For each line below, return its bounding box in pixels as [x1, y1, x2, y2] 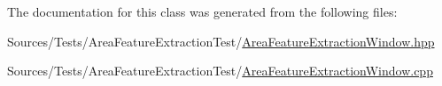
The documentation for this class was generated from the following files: [7, 3, 398, 20]
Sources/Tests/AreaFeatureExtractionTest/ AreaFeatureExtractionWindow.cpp [7, 61, 433, 80]
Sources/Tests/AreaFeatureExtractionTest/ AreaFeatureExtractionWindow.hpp [7, 32, 435, 50]
